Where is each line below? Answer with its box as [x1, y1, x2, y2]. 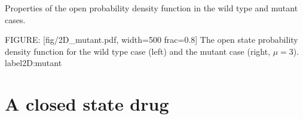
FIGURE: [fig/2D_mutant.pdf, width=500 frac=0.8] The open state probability [5, 33, 298, 46]
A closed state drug [5, 92, 169, 116]
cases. [5, 13, 26, 26]
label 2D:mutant [5, 57, 62, 69]
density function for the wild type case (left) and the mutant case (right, [5, 45, 271, 57]
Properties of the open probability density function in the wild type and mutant [5, 2, 298, 14]
